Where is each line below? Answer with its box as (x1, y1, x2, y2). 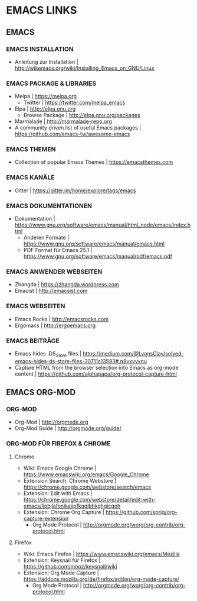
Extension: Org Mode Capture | (23, 569, 99, 576)
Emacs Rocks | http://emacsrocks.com (14, 315, 109, 322)
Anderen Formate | (23, 234, 70, 241)
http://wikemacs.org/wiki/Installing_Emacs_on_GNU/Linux (14, 64, 155, 72)
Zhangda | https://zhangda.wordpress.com (14, 281, 119, 288)
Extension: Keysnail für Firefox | (23, 557, 101, 564)
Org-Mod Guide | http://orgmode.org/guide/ (14, 425, 122, 432)
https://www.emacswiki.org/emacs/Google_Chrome (23, 471, 149, 478)
